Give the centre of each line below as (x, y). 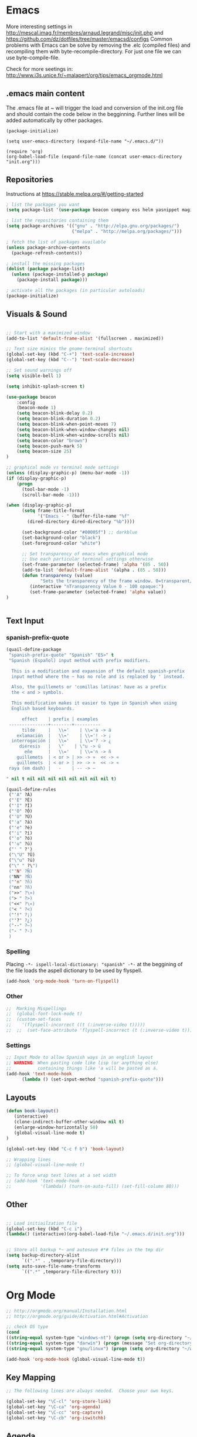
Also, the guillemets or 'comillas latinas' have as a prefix (89, 687)
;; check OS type (27, 1327)
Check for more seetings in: (40, 69)
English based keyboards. (43, 709)
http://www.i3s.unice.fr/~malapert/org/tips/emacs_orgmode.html (84, 75)
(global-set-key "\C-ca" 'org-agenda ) (53, 1407)
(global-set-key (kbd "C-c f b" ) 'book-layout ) (65, 1149)
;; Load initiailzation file (42, 1223)
